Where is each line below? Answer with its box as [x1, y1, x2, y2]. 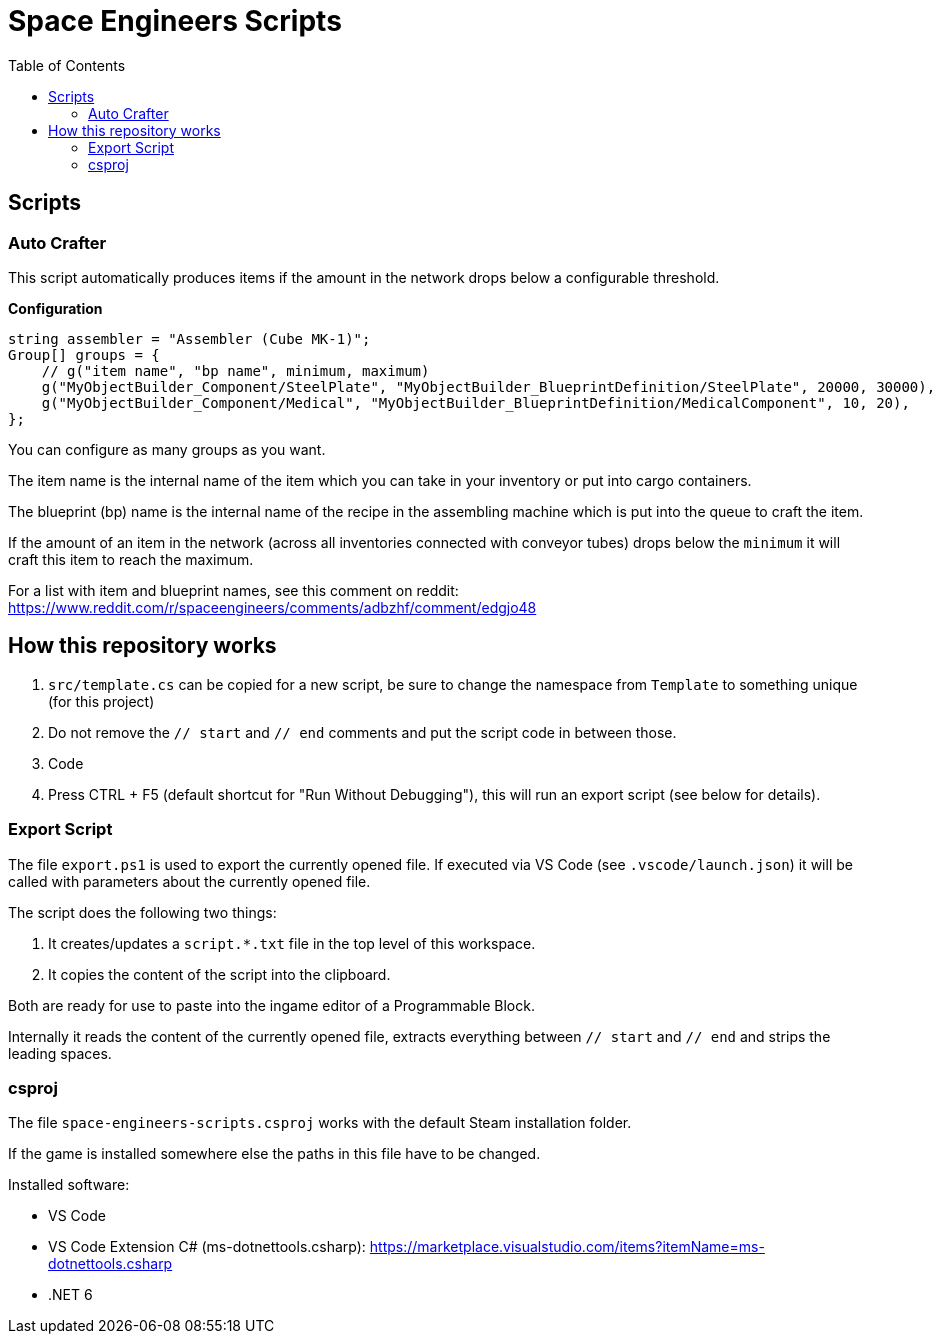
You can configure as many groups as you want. [8, 440, 326, 458]
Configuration [8, 299, 103, 317]
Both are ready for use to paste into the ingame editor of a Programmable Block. [8, 996, 535, 1014]
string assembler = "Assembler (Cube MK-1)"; [8, 330, 371, 347]
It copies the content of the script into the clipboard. [48, 965, 391, 983]
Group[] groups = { [8, 346, 160, 363]
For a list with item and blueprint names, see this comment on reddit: [8, 581, 459, 599]
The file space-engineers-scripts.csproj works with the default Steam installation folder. [8, 1114, 632, 1132]
